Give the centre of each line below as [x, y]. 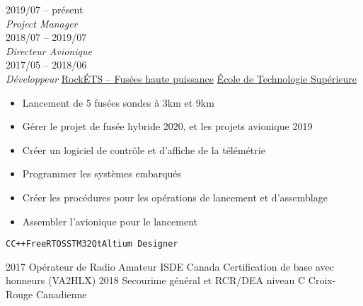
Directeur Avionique [49, 51]
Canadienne [61, 294]
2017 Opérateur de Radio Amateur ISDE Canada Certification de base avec [170, 266]
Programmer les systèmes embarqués [102, 173]
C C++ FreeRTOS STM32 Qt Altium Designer [92, 244]
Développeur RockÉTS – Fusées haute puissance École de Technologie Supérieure [181, 78]
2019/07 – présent [45, 9]
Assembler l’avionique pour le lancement [110, 221]
